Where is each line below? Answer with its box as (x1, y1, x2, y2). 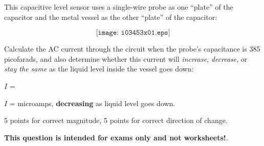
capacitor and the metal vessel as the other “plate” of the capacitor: (4, 11, 217, 22)
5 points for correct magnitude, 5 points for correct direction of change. (4, 115, 228, 126)
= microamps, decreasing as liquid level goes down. (9, 98, 175, 108)
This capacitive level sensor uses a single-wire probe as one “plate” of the (4, 2, 233, 12)
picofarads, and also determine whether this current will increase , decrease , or (4, 53, 248, 64)
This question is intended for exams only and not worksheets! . (4, 132, 228, 142)
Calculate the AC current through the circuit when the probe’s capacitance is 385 (4, 43, 260, 54)
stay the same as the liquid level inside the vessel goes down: (4, 63, 194, 74)
